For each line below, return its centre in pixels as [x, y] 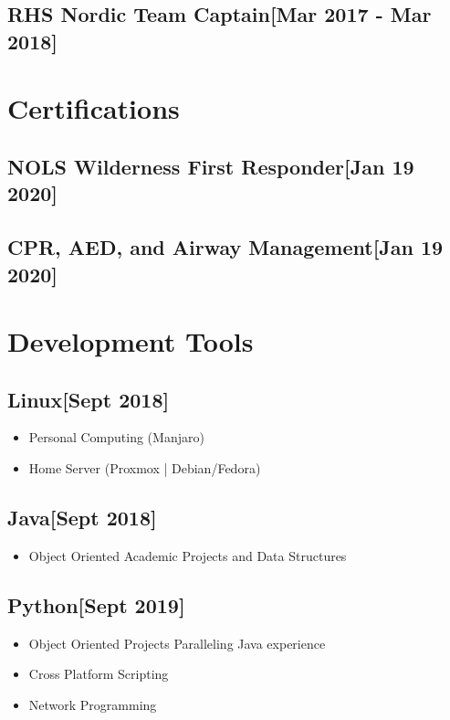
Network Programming [93, 704]
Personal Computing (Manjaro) [116, 437]
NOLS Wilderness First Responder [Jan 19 [211, 166]
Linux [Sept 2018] [89, 399]
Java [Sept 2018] [82, 518]
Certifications [94, 108]
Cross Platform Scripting [99, 674]
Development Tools [131, 341]
